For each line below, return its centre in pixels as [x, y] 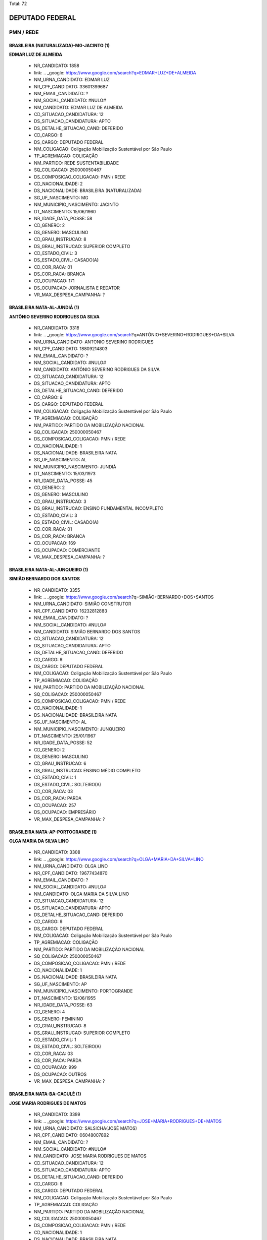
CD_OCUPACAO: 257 [55, 805]
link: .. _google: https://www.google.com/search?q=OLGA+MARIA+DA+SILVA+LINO [119, 859]
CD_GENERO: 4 [49, 1012]
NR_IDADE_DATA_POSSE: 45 [63, 481]
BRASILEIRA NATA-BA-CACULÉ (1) [45, 1094]
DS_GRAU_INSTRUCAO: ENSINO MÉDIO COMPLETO [87, 770]
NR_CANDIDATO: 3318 [57, 328]
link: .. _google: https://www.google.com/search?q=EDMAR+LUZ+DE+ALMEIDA [115, 72]
